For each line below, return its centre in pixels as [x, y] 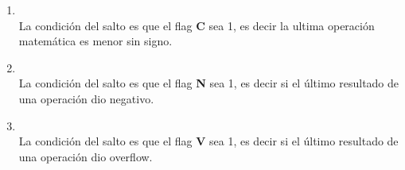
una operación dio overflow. [86, 156]
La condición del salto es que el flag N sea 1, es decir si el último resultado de [209, 83]
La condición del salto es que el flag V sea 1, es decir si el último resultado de [208, 141]
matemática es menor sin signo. [95, 41]
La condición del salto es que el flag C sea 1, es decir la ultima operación [197, 25]
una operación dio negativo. [86, 98]
